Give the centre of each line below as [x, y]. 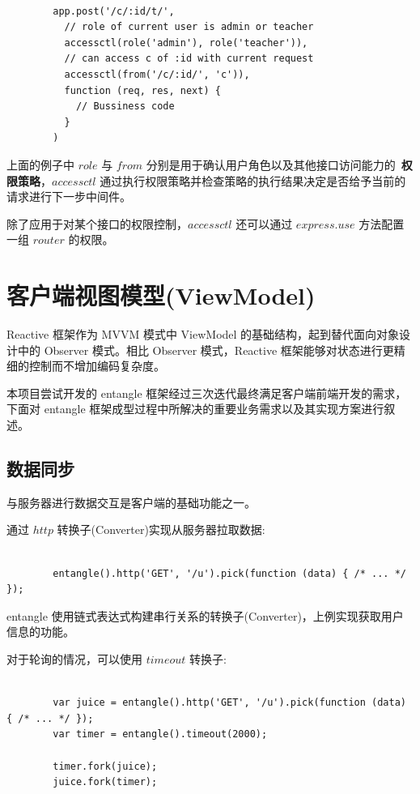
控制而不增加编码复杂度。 [97, 366]
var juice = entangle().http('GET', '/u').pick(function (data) [229, 703]
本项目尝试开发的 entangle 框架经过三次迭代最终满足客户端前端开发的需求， [207, 393]
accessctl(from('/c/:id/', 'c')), [157, 74]
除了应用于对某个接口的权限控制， [97, 223]
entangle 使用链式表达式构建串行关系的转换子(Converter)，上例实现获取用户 [205, 615]
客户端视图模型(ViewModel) [161, 295]
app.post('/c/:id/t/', [114, 11]
